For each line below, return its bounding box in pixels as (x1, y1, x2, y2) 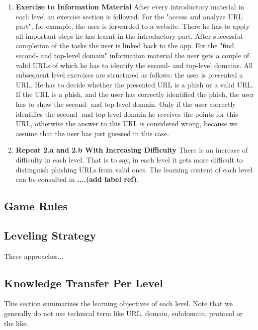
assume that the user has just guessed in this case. (15, 128, 170, 138)
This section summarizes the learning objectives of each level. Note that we (4, 298, 233, 309)
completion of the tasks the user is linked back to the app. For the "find (15, 40, 234, 51)
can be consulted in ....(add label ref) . (15, 174, 139, 184)
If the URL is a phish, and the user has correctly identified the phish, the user (15, 89, 254, 99)
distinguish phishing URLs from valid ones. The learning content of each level (15, 164, 253, 174)
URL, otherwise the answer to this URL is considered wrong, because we (15, 118, 238, 129)
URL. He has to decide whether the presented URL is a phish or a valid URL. (15, 79, 254, 89)
